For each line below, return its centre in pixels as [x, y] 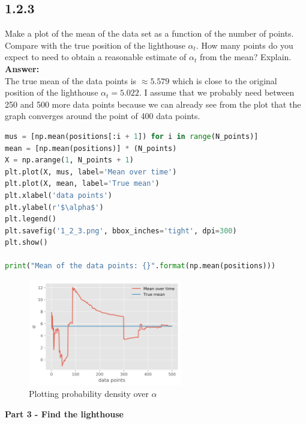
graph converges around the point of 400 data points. [103, 116]
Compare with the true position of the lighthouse [95, 45]
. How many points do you [244, 45]
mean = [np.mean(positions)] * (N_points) [91, 148]
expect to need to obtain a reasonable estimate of [96, 57]
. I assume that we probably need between [217, 92]
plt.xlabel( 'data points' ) [58, 195]
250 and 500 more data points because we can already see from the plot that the [153, 104]
